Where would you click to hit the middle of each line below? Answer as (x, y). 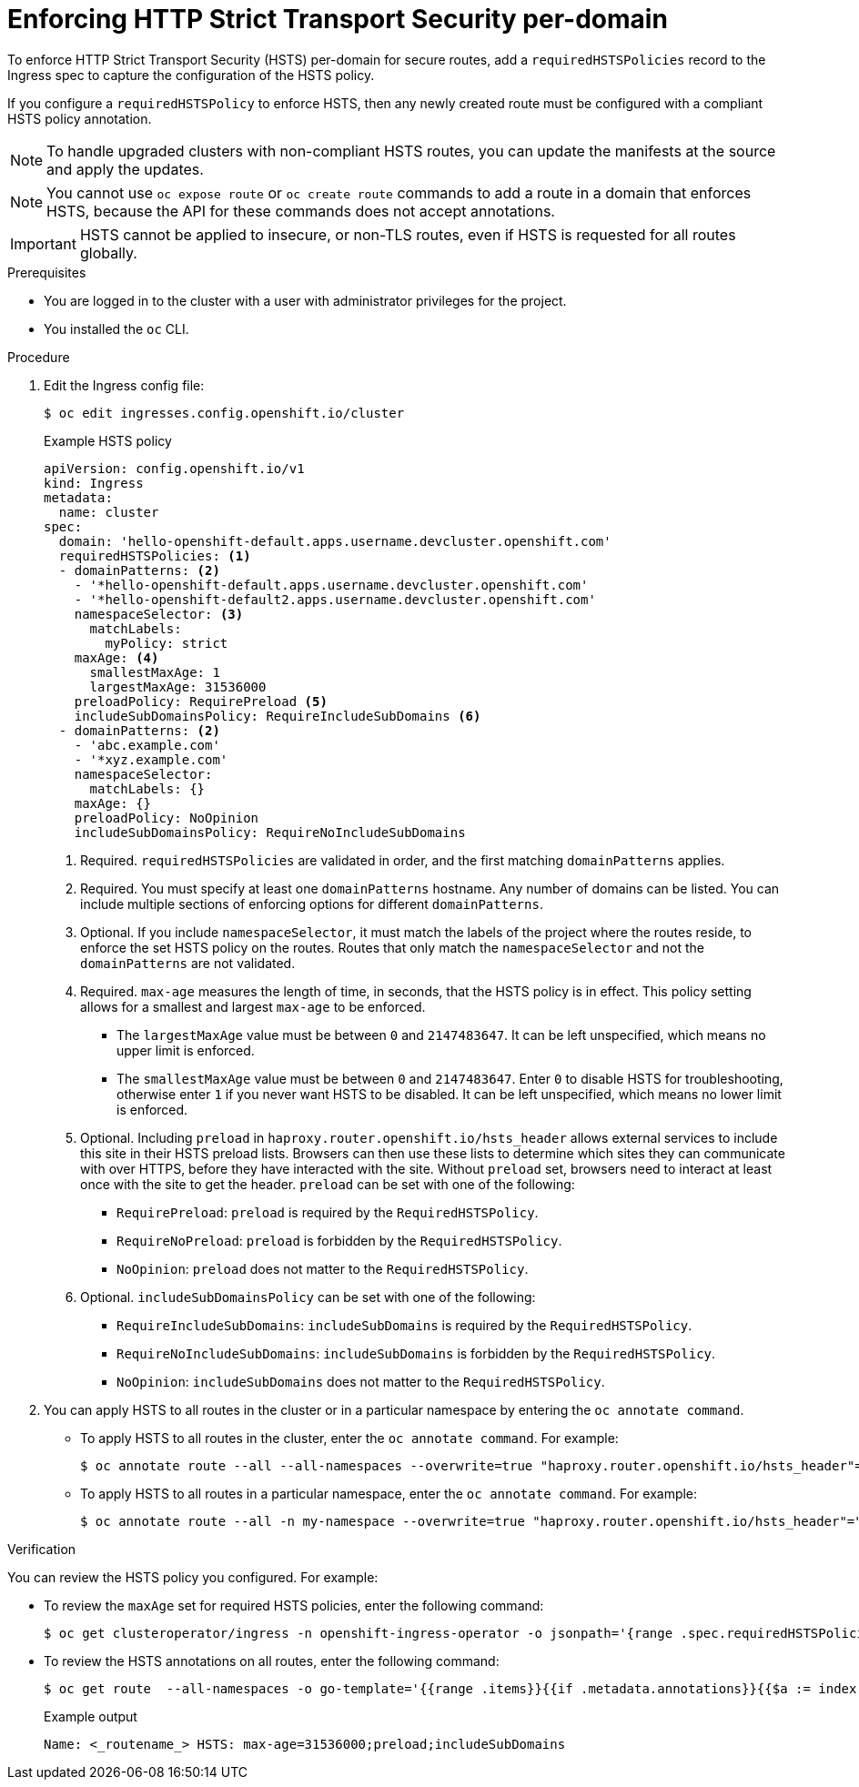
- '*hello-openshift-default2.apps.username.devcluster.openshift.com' (335, 599)
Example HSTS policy (108, 440)
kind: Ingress (94, 483)
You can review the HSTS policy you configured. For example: (193, 1577)
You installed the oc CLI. (116, 328)
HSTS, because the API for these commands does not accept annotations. (301, 211)
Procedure (39, 357)
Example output (91, 1716)
